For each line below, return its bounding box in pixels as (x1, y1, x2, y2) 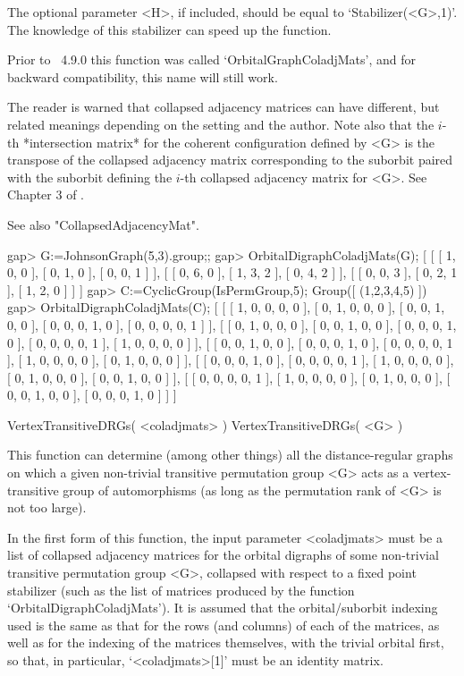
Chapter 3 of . (7, 185, 85, 204)
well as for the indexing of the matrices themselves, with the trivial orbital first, (7, 633, 444, 652)
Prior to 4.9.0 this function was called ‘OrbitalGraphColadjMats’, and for (7, 50, 416, 69)
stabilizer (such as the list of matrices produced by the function (7, 580, 355, 599)
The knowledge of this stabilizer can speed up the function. (7, 20, 332, 38)
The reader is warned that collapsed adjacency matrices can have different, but (7, 97, 440, 116)
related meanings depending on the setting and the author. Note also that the (7, 114, 434, 133)
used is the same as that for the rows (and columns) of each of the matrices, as (7, 615, 440, 634)
